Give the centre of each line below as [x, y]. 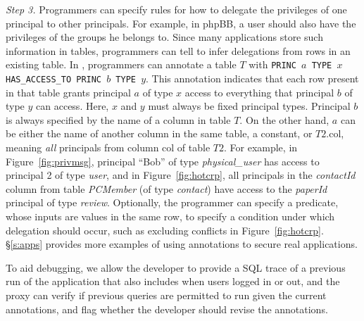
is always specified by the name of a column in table [118, 119]
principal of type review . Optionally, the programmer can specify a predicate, [172, 202]
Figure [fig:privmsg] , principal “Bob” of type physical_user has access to [163, 161]
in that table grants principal [68, 92]
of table [194, 147]
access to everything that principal [259, 92]
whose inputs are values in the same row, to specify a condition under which [170, 216]
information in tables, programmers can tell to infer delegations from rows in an [178, 50]
